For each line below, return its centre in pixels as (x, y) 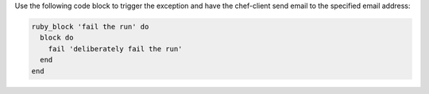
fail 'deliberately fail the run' (115, 49)
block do (57, 38)
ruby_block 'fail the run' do (90, 26)
